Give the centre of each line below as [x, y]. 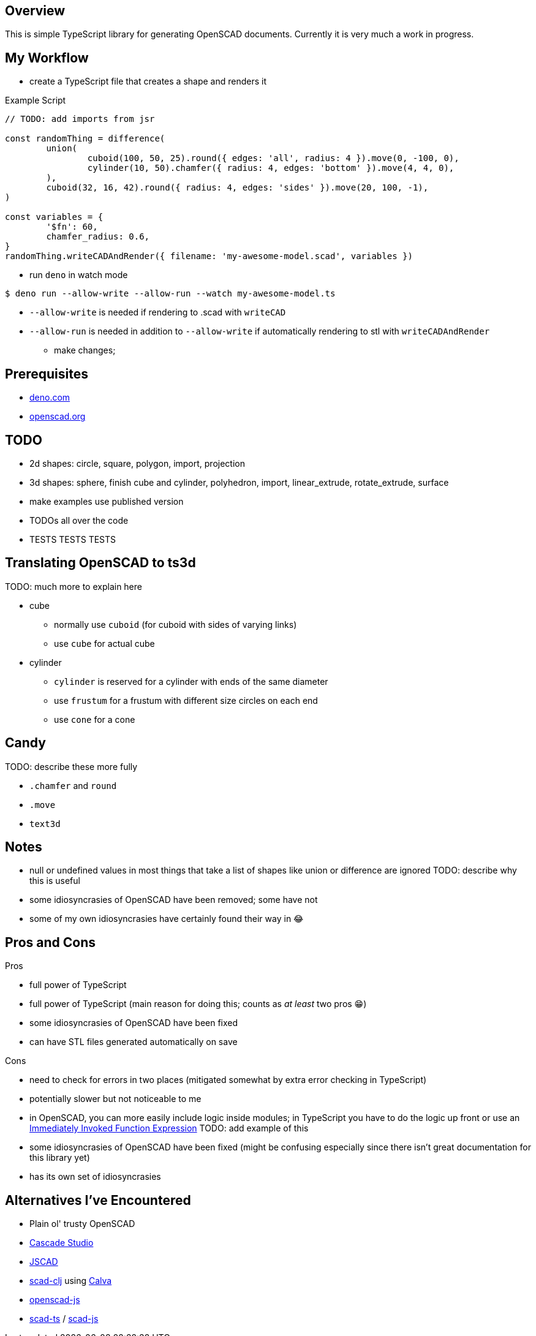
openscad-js [55, 1300]
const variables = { [54, 217]
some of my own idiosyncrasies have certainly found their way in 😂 [167, 919]
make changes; [85, 350]
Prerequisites [47, 374]
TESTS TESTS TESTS [73, 539]
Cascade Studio [62, 1243]
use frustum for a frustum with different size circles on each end [186, 700]
